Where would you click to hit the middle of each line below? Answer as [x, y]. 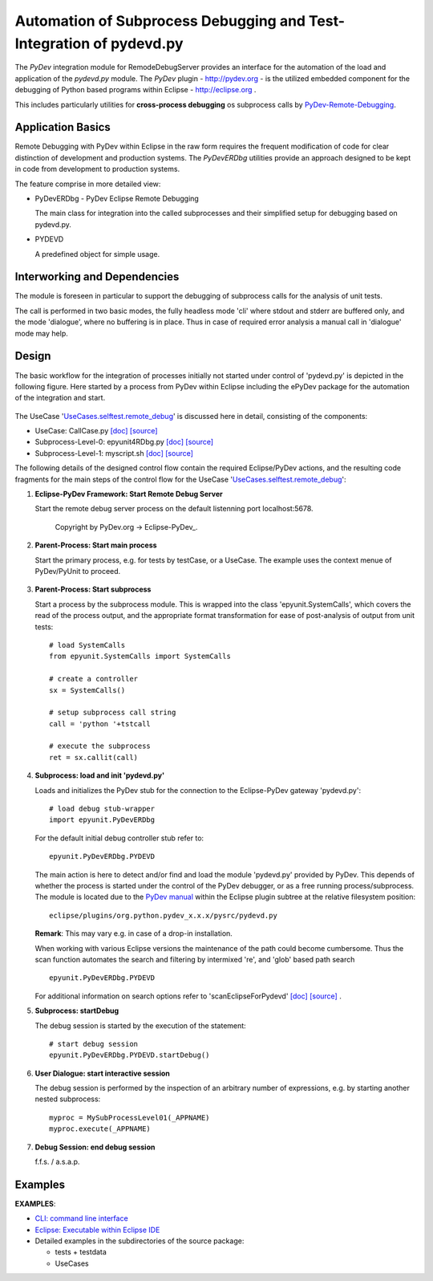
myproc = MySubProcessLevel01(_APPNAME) [129, 1117]
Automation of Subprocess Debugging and [160, 21]
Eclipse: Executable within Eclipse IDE [97, 1230]
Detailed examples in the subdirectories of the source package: [140, 1241]
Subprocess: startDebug [77, 1011]
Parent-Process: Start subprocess [93, 589]
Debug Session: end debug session [95, 1147]
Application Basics [63, 127]
